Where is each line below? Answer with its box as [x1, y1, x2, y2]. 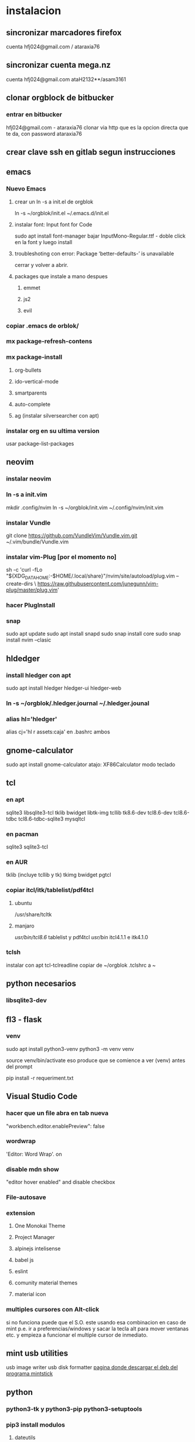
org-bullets [14, 366, 42, 373]
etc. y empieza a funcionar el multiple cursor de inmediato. [6, 1331, 148, 1338]
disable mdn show [6, 1165, 60, 1173]
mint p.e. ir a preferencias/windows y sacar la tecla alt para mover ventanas [6, 1325, 189, 1332]
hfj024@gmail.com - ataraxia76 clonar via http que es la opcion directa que [6, 123, 189, 131]
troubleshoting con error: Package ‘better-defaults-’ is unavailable [14, 250, 175, 257]
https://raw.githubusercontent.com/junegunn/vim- [37, 580, 159, 588]
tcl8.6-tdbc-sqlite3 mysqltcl [18, 815, 85, 822]
